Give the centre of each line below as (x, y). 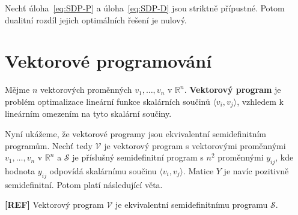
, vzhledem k (260, 101)
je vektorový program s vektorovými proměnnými (195, 145)
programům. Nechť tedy (49, 145)
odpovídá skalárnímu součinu (103, 170)
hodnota (20, 170)
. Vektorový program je (233, 90)
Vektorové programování (108, 61)
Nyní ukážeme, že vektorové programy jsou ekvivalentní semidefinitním (136, 133)
